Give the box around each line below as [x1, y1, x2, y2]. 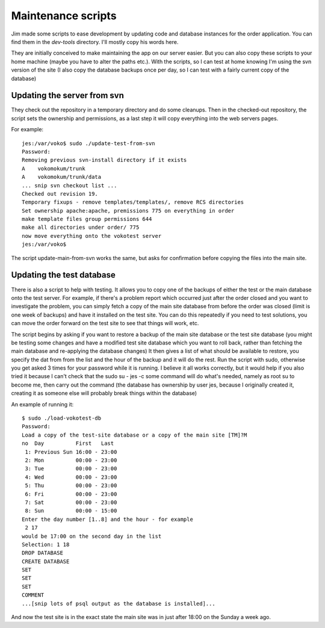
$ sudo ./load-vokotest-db [22, 415, 102, 421]
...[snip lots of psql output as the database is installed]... [22, 600, 216, 607]
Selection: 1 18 [22, 541, 70, 548]
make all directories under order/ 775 [22, 224, 140, 231]
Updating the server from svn [11, 90, 125, 101]
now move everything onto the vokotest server [22, 232, 162, 239]
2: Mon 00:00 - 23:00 [25, 456, 117, 464]
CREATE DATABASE [22, 558, 70, 565]
